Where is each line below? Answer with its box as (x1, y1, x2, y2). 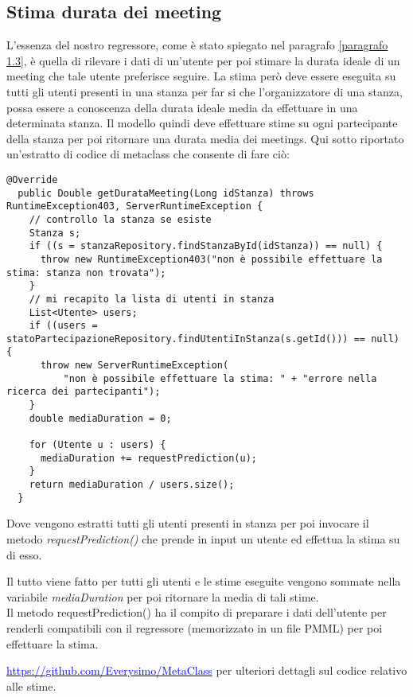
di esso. (6, 546, 42, 563)
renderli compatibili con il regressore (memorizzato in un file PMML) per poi (6, 619, 383, 636)
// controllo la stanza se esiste (29, 213, 212, 225)
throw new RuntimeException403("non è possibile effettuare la (40, 253, 383, 265)
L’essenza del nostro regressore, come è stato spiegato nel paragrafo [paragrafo (6, 37, 388, 53)
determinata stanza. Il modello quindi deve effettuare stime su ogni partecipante (6, 115, 398, 131)
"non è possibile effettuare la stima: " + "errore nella (63, 372, 377, 384)
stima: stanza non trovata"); (6, 267, 166, 278)
